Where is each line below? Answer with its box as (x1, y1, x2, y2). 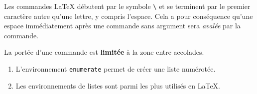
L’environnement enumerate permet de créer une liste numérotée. (15, 64, 216, 74)
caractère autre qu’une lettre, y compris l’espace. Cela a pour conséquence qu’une (4, 10, 253, 21)
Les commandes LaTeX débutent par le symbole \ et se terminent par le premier (4, 1, 251, 11)
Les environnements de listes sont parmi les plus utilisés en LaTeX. (15, 80, 221, 91)
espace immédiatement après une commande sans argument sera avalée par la (4, 20, 241, 31)
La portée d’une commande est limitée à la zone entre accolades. (4, 47, 204, 57)
